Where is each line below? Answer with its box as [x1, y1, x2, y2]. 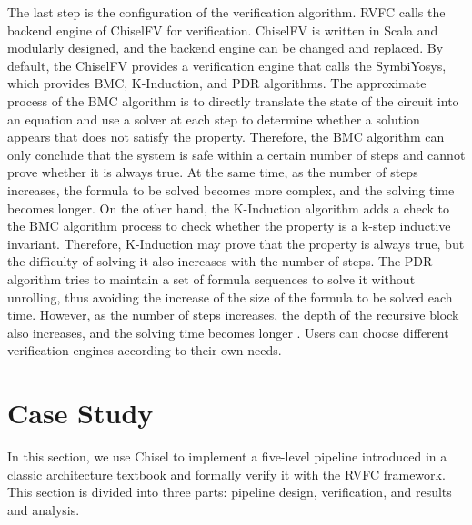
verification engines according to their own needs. [7, 341, 282, 360]
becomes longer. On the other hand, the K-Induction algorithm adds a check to [7, 198, 449, 217]
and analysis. [7, 500, 80, 519]
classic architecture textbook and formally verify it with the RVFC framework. [7, 464, 446, 483]
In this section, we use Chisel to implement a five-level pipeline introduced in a [7, 447, 447, 465]
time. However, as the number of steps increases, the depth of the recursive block [7, 305, 459, 324]
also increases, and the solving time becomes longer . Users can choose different [7, 322, 449, 342]
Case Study [7, 394, 154, 431]
